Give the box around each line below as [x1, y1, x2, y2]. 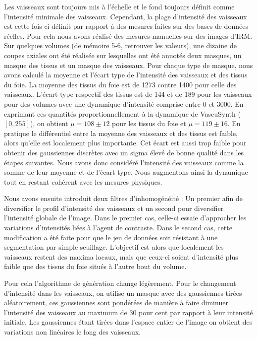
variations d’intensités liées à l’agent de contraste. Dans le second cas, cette [4, 222, 232, 233]
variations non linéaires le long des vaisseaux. [4, 327, 141, 337]
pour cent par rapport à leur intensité [139, 307, 253, 317]
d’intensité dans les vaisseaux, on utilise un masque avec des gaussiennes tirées [4, 287, 242, 298]
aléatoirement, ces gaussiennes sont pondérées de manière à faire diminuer [4, 297, 228, 308]
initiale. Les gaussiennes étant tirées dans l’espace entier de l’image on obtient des [4, 317, 253, 327]
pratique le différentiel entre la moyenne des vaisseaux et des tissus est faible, [4, 128, 238, 138]
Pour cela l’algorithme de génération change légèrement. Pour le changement [4, 278, 236, 288]
